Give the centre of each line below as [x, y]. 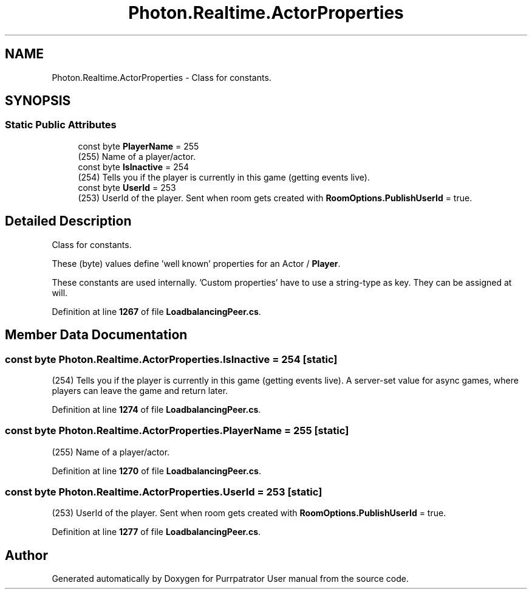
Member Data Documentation [96, 335]
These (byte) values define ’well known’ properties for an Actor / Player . [196, 263]
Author [26, 555]
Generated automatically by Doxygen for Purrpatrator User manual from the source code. [230, 579]
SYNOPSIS [38, 101]
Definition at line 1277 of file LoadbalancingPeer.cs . [156, 532]
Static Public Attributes [61, 125]
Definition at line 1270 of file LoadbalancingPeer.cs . [156, 471]
